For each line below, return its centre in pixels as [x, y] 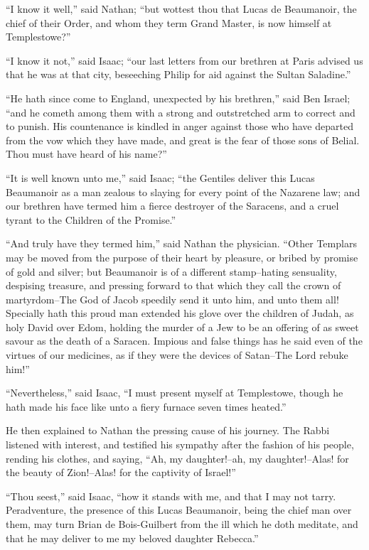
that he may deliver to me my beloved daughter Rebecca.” [132, 538]
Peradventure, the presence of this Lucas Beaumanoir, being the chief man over [179, 510]
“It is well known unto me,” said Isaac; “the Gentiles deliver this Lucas [160, 177]
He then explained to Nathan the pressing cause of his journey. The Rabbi [168, 430]
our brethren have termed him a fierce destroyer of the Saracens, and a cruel [172, 206]
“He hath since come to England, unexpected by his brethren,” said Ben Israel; [178, 98]
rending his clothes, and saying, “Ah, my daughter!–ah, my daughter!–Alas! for [177, 458]
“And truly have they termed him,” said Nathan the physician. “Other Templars [181, 243]
